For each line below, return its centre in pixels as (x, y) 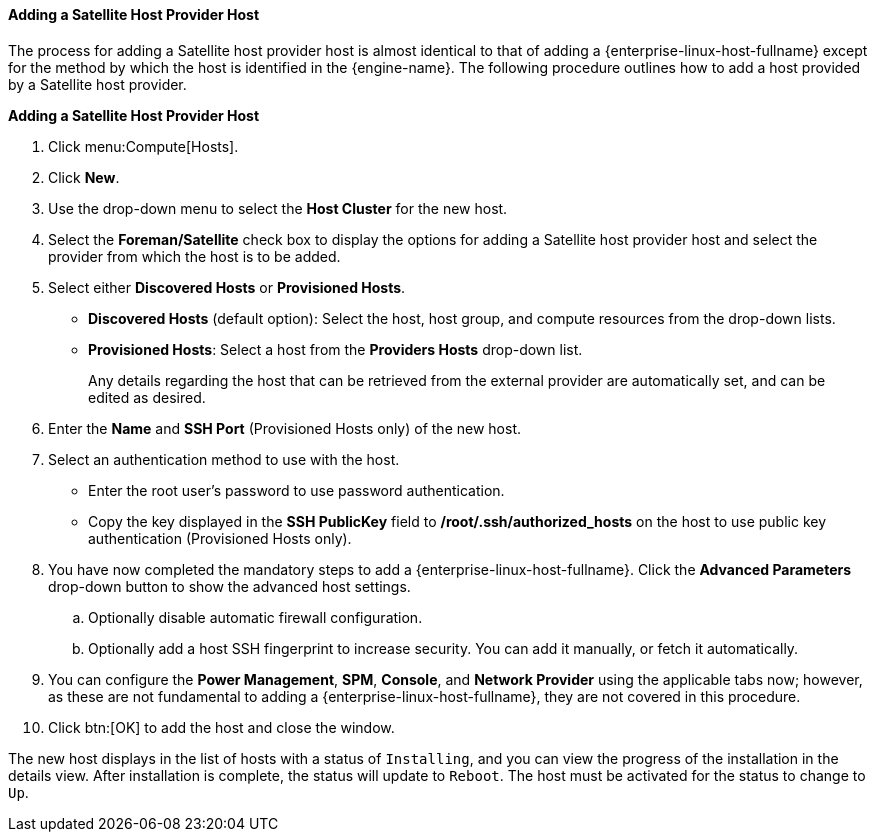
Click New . (84, 177)
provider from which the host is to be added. (194, 256)
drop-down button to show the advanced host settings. (229, 586)
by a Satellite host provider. (97, 84)
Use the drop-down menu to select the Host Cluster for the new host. (278, 208)
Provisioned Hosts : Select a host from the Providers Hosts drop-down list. (335, 349)
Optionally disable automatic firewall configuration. (255, 617)
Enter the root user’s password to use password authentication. (296, 490)
